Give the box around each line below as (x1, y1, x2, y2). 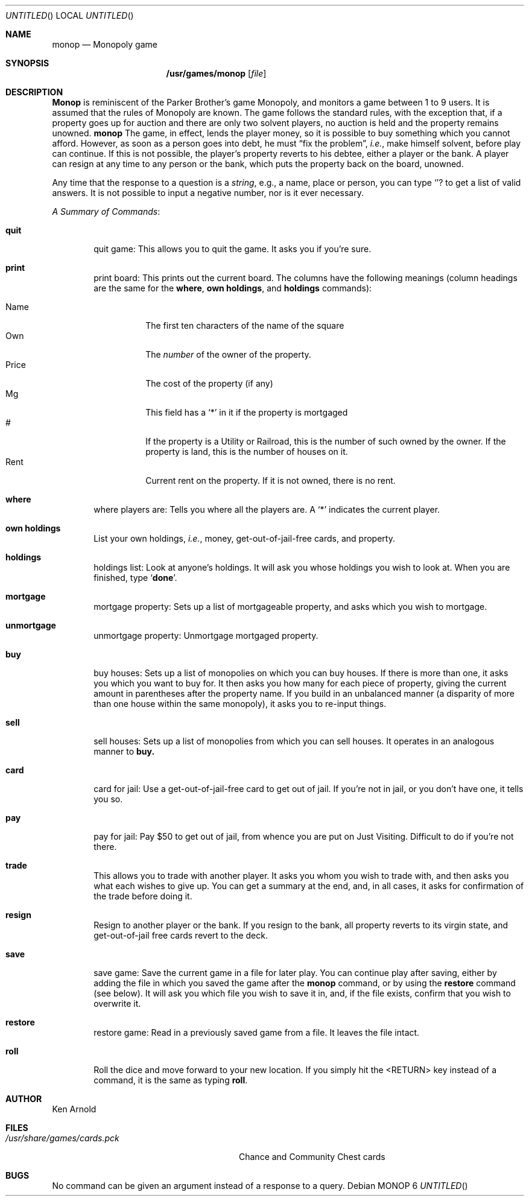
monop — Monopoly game (52, 39, 157, 49)
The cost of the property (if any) (145, 378, 273, 388)
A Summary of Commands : (52, 206, 160, 217)
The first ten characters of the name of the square (145, 320, 344, 331)
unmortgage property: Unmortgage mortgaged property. (93, 630, 318, 641)
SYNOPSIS (5, 58, 49, 68)
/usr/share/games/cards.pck (5, 1133, 119, 1143)
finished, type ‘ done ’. (93, 572, 177, 583)
